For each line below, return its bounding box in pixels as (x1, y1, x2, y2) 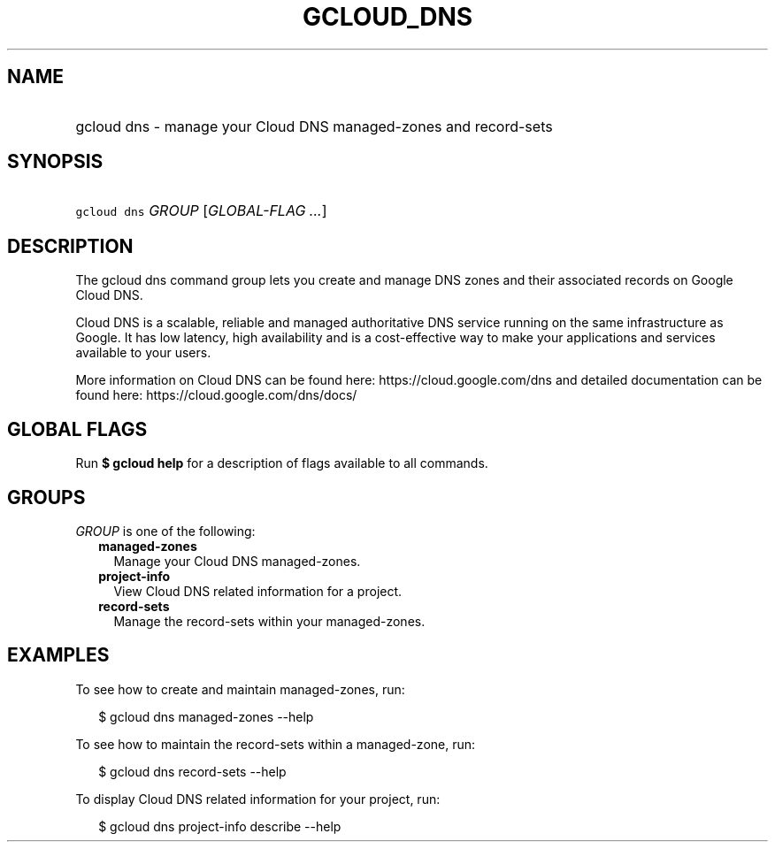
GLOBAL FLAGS (7, 417, 148, 440)
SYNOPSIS (7, 150, 104, 173)
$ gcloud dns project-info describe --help (98, 818, 341, 834)
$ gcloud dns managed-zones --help (98, 708, 314, 724)
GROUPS (7, 486, 86, 509)
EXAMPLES (7, 644, 110, 667)
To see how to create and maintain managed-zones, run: (75, 681, 405, 697)
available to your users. (75, 345, 211, 361)
